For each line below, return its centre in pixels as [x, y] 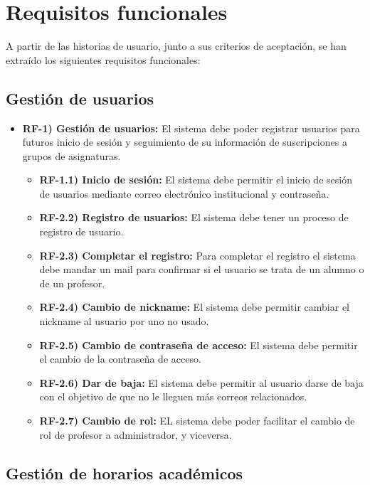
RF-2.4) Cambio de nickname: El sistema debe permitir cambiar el [194, 307]
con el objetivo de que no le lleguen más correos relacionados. [173, 396]
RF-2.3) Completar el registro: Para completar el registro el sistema [197, 255]
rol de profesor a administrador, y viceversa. [136, 434]
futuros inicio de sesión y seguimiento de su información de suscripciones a [185, 142]
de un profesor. [72, 283]
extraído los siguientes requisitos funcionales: [103, 59]
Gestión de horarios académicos [125, 473]
